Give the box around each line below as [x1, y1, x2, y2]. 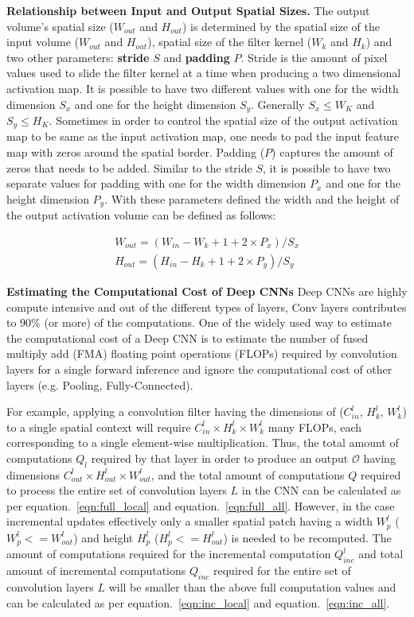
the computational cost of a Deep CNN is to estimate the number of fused [6, 329, 369, 346]
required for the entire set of [213, 562, 351, 579]
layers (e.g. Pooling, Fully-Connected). [6, 376, 193, 393]
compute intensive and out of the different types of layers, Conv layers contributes [6, 298, 407, 315]
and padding [163, 49, 230, 65]
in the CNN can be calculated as [241, 482, 401, 499]
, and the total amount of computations [150, 466, 345, 483]
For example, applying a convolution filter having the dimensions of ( [6, 403, 344, 420]
